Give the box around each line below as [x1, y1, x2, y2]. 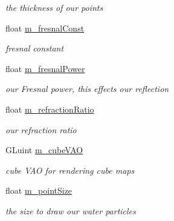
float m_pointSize [5, 184, 72, 197]
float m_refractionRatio [5, 102, 94, 115]
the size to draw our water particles [5, 204, 136, 217]
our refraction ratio [5, 123, 77, 136]
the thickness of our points [5, 1, 103, 13]
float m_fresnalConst [5, 21, 85, 34]
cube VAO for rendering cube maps [5, 163, 135, 176]
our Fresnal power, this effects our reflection [5, 82, 169, 95]
